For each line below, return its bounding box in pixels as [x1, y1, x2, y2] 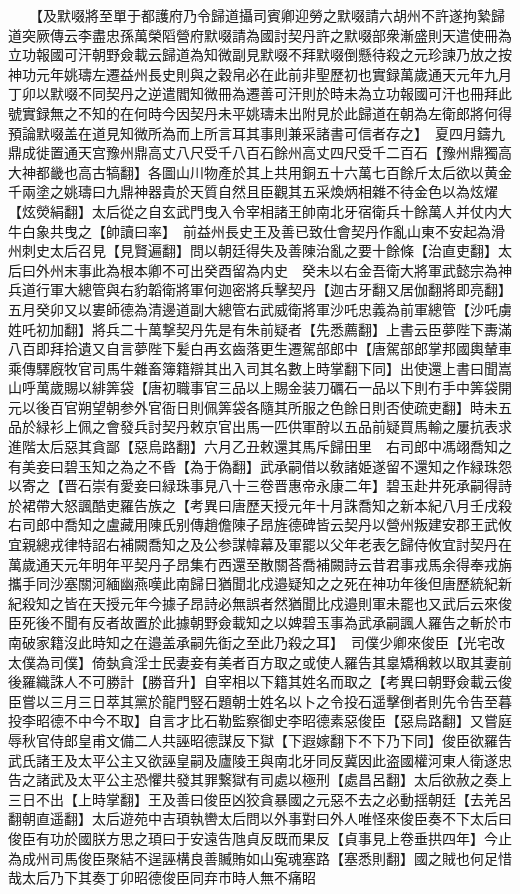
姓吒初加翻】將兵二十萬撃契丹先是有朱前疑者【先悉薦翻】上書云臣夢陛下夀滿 [8, 318, 512, 339]
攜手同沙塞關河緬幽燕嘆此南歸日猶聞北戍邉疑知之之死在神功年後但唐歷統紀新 [8, 573, 512, 594]
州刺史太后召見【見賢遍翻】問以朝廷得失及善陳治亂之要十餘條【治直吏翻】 [8, 240, 498, 261]
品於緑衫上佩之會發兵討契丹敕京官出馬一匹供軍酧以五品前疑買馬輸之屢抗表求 [8, 416, 512, 437]
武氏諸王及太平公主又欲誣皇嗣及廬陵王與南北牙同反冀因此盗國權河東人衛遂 [8, 749, 498, 770]
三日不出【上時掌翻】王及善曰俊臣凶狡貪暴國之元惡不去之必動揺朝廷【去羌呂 [8, 788, 512, 809]
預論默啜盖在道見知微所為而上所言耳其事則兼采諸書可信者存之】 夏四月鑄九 [8, 122, 505, 143]
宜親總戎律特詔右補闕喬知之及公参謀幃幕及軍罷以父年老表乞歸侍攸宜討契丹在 [8, 534, 512, 555]
